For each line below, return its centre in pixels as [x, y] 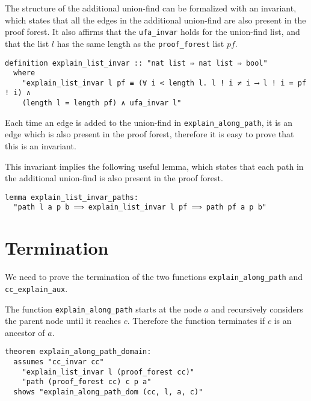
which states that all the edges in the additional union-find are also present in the [155, 20]
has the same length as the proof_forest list [140, 43]
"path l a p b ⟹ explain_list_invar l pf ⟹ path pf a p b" [140, 207]
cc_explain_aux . [36, 288]
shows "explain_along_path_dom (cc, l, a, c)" [108, 392]
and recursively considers [257, 309]
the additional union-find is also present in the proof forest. [114, 178]
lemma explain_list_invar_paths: [72, 197]
